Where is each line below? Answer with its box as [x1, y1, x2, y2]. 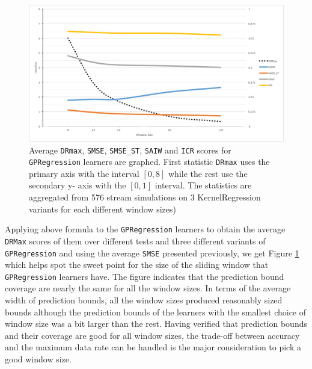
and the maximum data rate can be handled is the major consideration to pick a [5, 341, 301, 353]
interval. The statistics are [154, 179, 252, 191]
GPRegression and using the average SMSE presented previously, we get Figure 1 [5, 246, 299, 259]
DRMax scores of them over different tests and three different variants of [5, 234, 266, 247]
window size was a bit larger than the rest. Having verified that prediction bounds [5, 317, 307, 330]
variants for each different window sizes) [29, 202, 176, 215]
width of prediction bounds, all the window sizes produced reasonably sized [5, 294, 283, 306]
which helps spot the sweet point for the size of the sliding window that [5, 258, 269, 271]
